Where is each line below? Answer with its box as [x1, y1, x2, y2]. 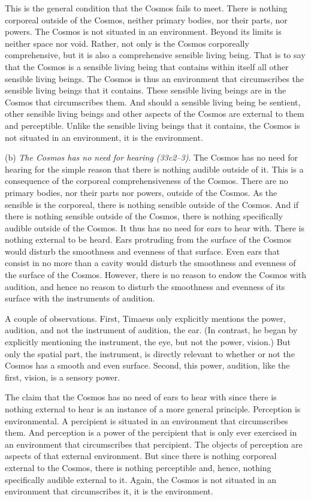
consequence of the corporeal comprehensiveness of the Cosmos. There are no [5, 174, 288, 187]
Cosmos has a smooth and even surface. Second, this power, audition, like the [5, 359, 290, 372]
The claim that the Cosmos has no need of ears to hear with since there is [5, 391, 277, 403]
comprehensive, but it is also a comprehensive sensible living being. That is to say [5, 49, 306, 61]
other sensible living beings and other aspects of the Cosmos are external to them [5, 107, 304, 120]
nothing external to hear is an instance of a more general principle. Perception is [5, 403, 301, 415]
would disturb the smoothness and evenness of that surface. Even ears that [5, 245, 280, 257]
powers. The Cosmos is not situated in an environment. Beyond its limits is [5, 25, 282, 38]
